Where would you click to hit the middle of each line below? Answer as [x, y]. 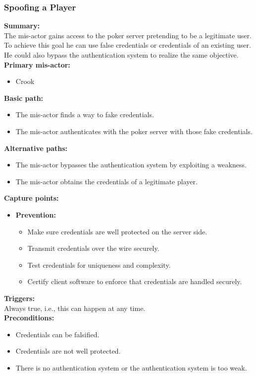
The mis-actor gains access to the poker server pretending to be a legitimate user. [128, 35]
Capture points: [31, 198]
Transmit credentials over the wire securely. [93, 248]
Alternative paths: [36, 148]
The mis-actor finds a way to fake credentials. [85, 114]
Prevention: [36, 214]
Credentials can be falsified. [57, 334]
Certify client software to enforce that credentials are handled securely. [135, 281]
